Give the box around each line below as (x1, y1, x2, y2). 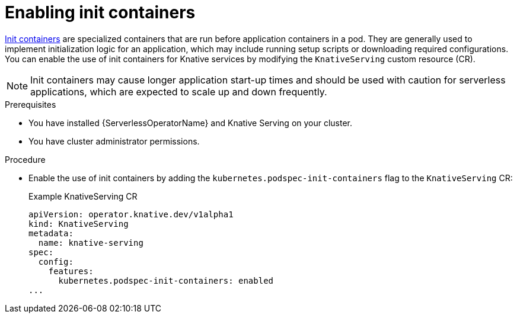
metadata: (28, 228, 74, 238)
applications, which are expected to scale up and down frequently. (30, 85, 327, 98)
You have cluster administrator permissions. (28, 136, 200, 146)
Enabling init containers (5, 2, 196, 23)
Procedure (5, 154, 46, 165)
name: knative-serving (38, 237, 143, 248)
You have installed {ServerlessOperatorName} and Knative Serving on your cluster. (28, 117, 353, 128)
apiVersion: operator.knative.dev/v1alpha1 (28, 209, 234, 219)
